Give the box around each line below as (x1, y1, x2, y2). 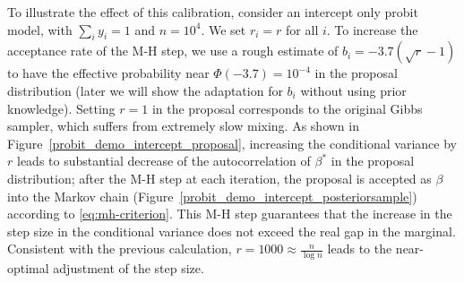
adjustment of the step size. (53, 259, 204, 278)
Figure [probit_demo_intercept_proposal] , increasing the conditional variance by (7, 133, 457, 152)
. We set (201, 20, 246, 39)
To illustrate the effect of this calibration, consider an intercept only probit (7, 3, 418, 21)
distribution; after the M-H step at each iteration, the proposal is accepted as (7, 168, 432, 187)
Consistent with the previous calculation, (7, 239, 232, 258)
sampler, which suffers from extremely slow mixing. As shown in (7, 116, 359, 135)
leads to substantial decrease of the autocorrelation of (16, 151, 311, 170)
